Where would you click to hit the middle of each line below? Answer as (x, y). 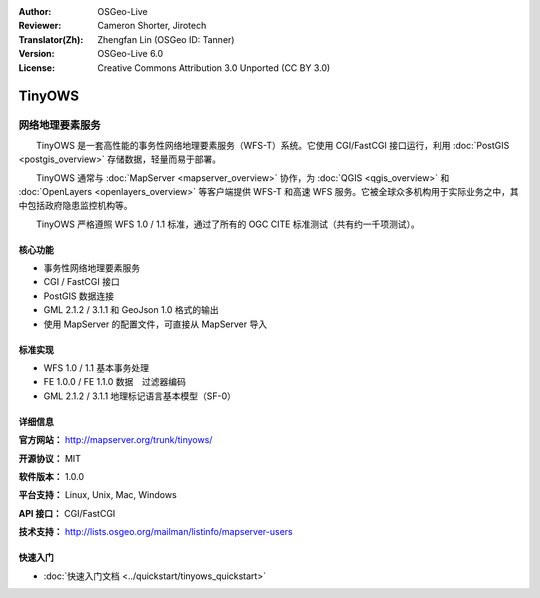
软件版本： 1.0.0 (51, 476)
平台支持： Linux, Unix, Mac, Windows (97, 495)
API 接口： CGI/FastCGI (67, 513)
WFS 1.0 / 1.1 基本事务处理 (96, 368)
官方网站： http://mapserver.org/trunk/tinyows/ (115, 440)
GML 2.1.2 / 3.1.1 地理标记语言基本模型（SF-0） (140, 396)
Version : (36, 54)
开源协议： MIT (50, 458)
